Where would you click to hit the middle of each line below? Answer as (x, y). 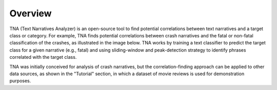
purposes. (20, 81)
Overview (31, 13)
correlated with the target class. (43, 57)
